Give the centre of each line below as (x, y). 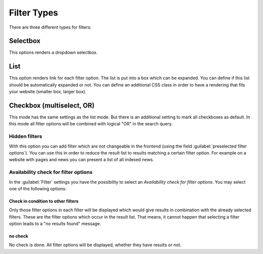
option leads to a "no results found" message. (55, 224)
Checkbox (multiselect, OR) (52, 105)
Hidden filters (26, 136)
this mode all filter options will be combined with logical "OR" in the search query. (91, 124)
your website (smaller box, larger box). (48, 92)
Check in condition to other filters (44, 201)
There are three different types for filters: (50, 27)
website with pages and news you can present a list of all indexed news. (82, 160)
